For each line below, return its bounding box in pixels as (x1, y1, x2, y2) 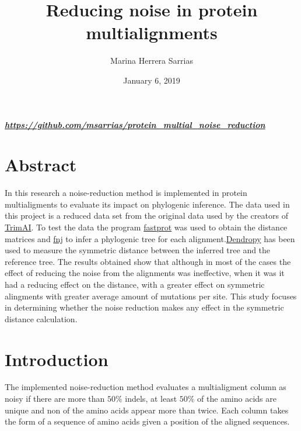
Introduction (5, 347, 108, 371)
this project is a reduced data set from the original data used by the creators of (5, 209, 288, 222)
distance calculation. (5, 312, 78, 325)
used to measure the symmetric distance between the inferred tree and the (5, 244, 271, 256)
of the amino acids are (197, 392, 276, 405)
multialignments (86, 20, 218, 44)
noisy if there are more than (5, 392, 105, 405)
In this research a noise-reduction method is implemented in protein (5, 187, 247, 199)
